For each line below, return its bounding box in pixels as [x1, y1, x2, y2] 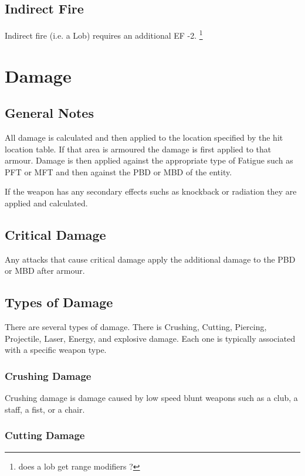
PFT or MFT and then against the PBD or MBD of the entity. [5, 165, 232, 178]
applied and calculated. [5, 197, 88, 209]
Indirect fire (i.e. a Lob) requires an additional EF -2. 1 [5, 28, 203, 41]
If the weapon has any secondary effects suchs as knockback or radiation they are [5, 185, 297, 198]
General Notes [5, 104, 94, 122]
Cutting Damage [5, 428, 85, 443]
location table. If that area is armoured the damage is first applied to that [5, 142, 272, 155]
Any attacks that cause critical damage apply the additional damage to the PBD [5, 253, 296, 265]
